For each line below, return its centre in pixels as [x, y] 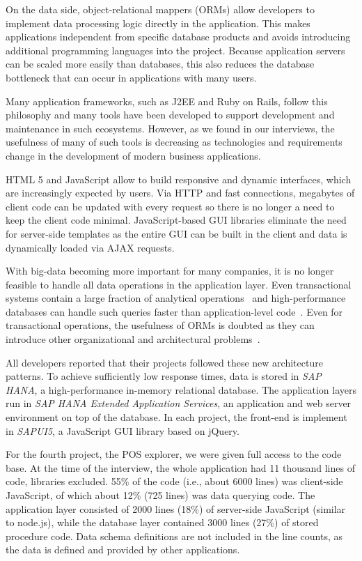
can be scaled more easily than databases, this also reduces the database [160, 64]
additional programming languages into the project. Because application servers [175, 50]
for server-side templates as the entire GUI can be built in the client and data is [176, 233]
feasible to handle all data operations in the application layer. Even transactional [179, 284]
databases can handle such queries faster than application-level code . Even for [174, 311]
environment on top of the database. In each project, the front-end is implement [176, 417]
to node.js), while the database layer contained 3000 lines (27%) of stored [162, 522]
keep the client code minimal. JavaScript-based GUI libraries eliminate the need [176, 220]
